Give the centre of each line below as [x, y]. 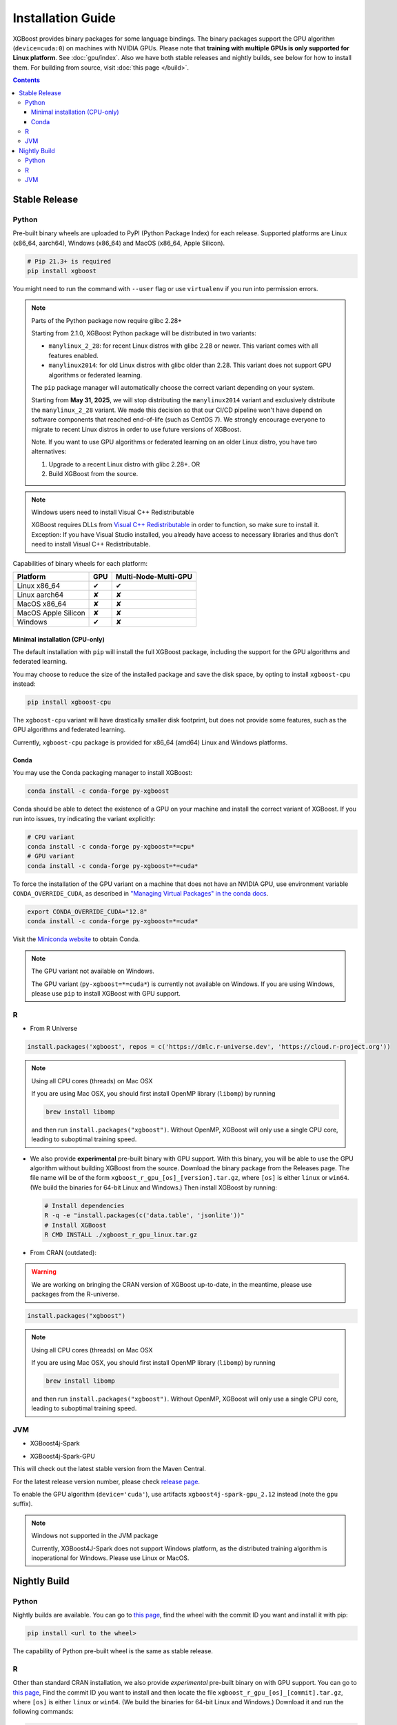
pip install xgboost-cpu [69, 702]
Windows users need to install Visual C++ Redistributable [113, 512]
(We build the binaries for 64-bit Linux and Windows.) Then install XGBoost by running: [153, 1187]
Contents [27, 80]
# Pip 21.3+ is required [69, 261]
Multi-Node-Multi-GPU [154, 576]
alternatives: [49, 451]
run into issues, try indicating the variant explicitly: [84, 818]
